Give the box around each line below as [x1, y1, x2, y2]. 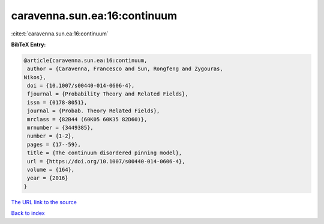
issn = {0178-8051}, [27, 99, 88, 106]
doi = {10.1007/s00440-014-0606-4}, [27, 82, 135, 89]
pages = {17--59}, [27, 141, 81, 148]
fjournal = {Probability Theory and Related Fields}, [27, 91, 188, 97]
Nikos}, [23, 74, 46, 80]
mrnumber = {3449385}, [27, 124, 94, 132]
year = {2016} [27, 175, 68, 181]
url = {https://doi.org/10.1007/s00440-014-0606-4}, [27, 158, 185, 165]
